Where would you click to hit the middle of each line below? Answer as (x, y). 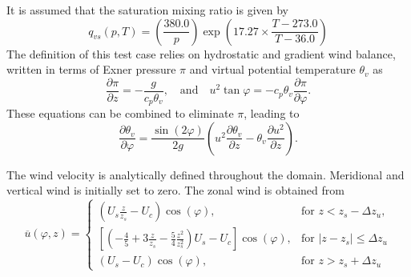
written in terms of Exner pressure (91, 69)
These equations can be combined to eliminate (120, 113)
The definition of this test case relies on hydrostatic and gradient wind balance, (201, 53)
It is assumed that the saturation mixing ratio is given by (148, 10)
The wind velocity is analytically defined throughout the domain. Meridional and (205, 174)
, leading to (272, 113)
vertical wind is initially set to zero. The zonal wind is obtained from (175, 190)
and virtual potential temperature (272, 69)
